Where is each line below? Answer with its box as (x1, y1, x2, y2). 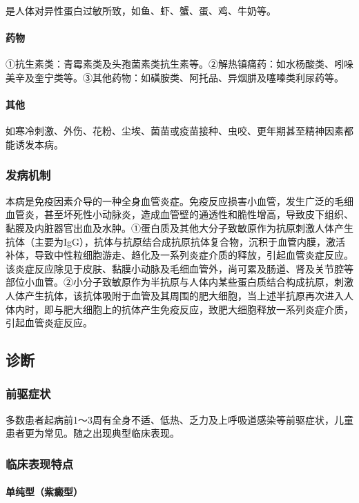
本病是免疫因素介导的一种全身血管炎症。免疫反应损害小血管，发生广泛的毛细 (6, 193, 353, 208)
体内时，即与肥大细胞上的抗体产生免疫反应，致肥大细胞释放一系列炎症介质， (6, 302, 353, 316)
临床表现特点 (6, 455, 74, 472)
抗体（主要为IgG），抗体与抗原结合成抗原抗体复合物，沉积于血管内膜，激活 (6, 234, 346, 248)
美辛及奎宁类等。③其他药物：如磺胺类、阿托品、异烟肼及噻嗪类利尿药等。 (6, 70, 344, 84)
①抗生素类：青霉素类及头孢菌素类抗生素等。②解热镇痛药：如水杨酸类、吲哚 (6, 57, 353, 71)
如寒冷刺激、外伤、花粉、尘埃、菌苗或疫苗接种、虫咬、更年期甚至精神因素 (6, 124, 344, 138)
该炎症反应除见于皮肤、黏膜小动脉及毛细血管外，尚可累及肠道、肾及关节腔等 (6, 261, 353, 275)
